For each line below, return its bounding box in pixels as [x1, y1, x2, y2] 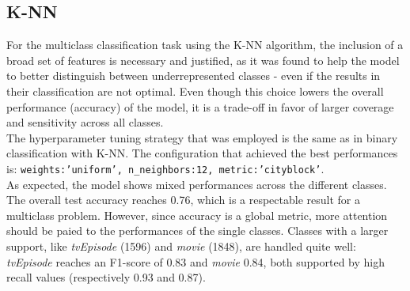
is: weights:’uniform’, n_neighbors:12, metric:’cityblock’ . [6, 160, 325, 176]
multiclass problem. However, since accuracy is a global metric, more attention [6, 206, 388, 223]
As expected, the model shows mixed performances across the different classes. [6, 176, 387, 192]
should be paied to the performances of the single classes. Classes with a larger [6, 222, 389, 239]
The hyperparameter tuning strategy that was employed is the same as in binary [6, 129, 398, 145]
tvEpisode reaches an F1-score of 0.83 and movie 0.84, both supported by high [6, 253, 385, 270]
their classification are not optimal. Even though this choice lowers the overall [6, 82, 384, 99]
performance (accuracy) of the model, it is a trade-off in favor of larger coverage [6, 98, 394, 115]
